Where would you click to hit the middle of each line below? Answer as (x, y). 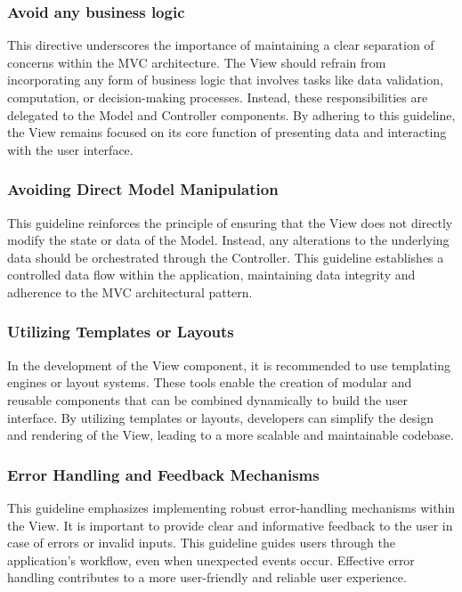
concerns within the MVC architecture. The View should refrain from (197, 62)
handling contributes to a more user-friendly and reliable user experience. (207, 577)
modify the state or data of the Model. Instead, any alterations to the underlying (228, 240)
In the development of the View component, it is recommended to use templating (229, 365)
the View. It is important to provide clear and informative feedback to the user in (230, 525)
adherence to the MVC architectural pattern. (130, 292)
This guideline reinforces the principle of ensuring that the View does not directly (230, 222)
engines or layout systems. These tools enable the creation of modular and (210, 382)
